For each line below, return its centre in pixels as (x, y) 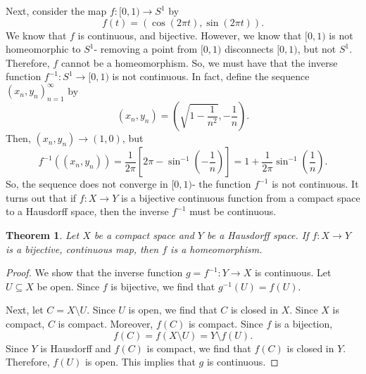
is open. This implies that (140, 362)
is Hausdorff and (76, 348)
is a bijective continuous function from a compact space (240, 197)
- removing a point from (146, 49)
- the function (222, 184)
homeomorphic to (43, 49)
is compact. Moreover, (106, 324)
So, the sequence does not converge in (87, 184)
